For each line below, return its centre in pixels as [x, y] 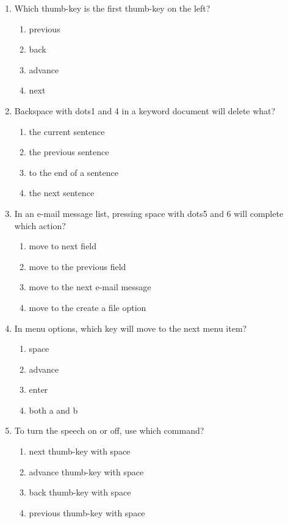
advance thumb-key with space [86, 471]
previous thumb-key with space [87, 512]
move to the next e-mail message [90, 287]
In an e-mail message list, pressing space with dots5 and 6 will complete [149, 213]
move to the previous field [77, 266]
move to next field [63, 246]
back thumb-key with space [80, 492]
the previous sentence [69, 152]
